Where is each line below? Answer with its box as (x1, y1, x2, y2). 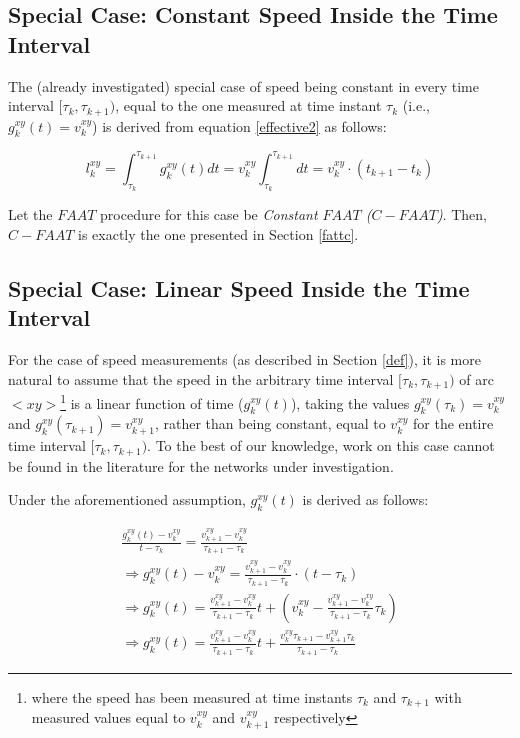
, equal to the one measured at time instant (115, 95, 382, 116)
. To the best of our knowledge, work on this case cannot (147, 435, 495, 456)
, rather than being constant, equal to (154, 413, 386, 434)
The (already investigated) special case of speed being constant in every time (8, 75, 479, 96)
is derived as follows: (302, 489, 429, 510)
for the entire (413, 413, 494, 434)
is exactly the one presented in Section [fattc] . (78, 223, 359, 244)
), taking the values (290, 392, 410, 413)
